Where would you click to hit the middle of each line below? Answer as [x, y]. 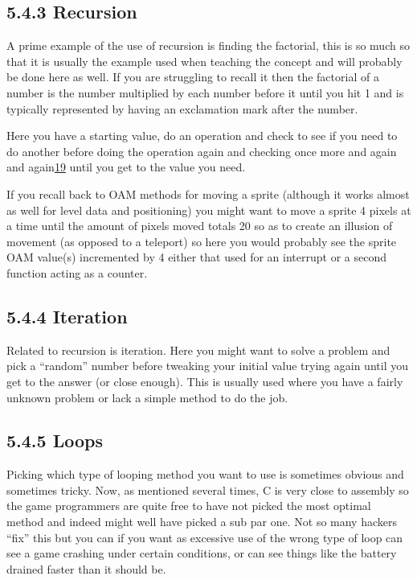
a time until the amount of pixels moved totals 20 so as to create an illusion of [200, 226]
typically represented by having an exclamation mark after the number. [182, 108]
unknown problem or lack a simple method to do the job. [147, 397]
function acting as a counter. [77, 272]
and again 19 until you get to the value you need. [126, 167]
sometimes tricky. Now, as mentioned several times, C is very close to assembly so [208, 490]
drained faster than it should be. [86, 568]
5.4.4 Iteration [67, 316]
